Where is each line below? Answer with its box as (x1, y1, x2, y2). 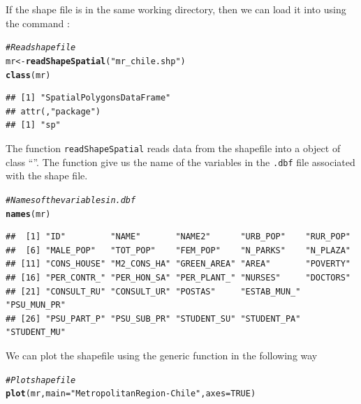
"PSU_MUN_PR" (6, 300, 66, 311)
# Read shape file (6, 43, 76, 53)
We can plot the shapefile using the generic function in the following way (6, 347, 318, 362)
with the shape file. (6, 168, 88, 183)
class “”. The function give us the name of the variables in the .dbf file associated (6, 154, 355, 169)
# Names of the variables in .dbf (6, 195, 136, 205)
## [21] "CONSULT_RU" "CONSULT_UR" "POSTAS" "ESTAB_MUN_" (6, 286, 301, 297)
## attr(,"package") (6, 106, 101, 117)
